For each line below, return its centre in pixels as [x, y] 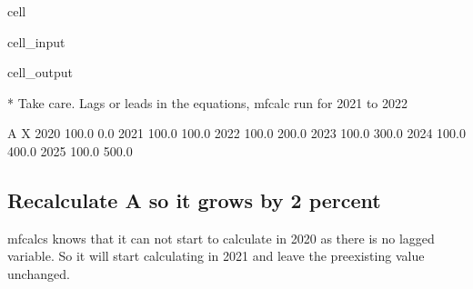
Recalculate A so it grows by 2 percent [194, 199]
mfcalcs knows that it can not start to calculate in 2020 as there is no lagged [221, 238]
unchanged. [39, 273]
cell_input [36, 41]
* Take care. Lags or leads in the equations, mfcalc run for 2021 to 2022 [207, 102]
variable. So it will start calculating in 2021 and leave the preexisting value [216, 256]
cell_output [40, 72]
